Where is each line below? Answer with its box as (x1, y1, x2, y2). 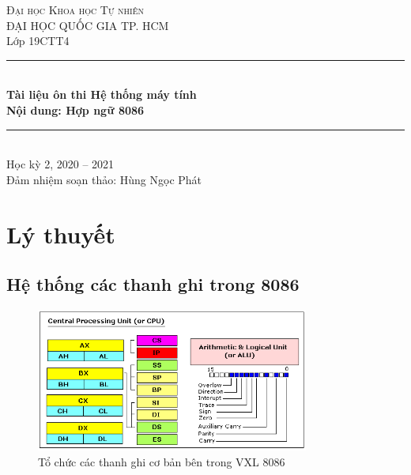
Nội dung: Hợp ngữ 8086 (6, 101, 145, 118)
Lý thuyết (6, 217, 115, 250)
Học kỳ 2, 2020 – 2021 (6, 156, 115, 172)
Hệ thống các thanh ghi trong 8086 (6, 272, 300, 296)
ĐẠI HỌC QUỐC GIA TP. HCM (6, 17, 169, 33)
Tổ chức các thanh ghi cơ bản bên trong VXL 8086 (38, 453, 285, 469)
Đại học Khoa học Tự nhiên (6, 2, 145, 17)
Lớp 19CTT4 (6, 32, 70, 49)
